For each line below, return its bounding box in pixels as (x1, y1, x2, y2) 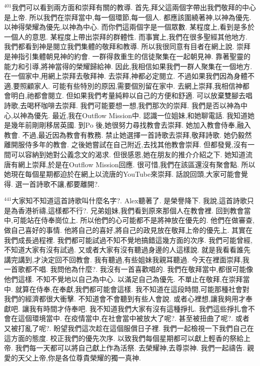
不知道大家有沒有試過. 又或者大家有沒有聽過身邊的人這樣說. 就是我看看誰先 (4, 244, 251, 255)
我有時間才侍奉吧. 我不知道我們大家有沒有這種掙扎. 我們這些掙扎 (29, 303, 241, 313)
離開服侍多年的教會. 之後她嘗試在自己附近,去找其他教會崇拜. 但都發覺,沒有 (4, 139, 247, 150)
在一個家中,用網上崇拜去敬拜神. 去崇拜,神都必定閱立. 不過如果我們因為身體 (4, 71, 247, 81)
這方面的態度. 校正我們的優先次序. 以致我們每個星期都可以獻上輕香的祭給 (4, 332, 244, 343)
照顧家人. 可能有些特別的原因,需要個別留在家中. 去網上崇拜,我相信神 (19, 80, 242, 91)
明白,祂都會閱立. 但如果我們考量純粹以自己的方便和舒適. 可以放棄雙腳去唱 (10, 90, 252, 101)
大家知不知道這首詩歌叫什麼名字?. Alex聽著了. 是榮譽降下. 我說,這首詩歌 (11, 195, 247, 206)
